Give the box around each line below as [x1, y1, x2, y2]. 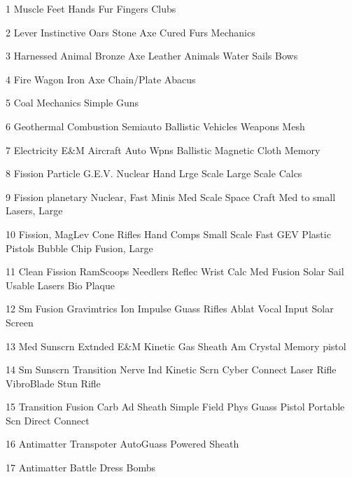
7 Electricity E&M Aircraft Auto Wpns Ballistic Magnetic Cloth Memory [6, 142, 321, 157]
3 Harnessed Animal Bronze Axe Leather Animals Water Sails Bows [6, 48, 298, 63]
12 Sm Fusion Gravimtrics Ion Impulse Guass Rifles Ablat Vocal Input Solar [6, 301, 334, 316]
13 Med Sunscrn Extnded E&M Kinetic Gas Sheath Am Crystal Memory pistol [6, 338, 346, 353]
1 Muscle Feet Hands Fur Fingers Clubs [6, 1, 176, 15]
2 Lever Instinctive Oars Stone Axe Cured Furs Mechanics [6, 25, 255, 39]
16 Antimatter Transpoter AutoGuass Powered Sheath [6, 436, 239, 451]
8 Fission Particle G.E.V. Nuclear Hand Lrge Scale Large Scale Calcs [6, 166, 302, 181]
